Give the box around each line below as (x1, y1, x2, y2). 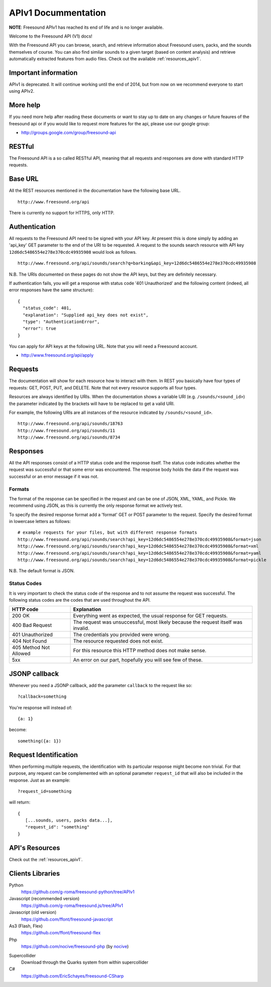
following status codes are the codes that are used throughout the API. (9, 597, 151, 603)
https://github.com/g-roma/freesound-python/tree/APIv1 (21, 889, 135, 895)
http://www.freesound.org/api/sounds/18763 (18, 421, 123, 426)
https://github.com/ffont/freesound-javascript (21, 916, 113, 922)
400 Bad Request (12, 622, 52, 629)
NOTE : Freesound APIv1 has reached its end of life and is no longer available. (9, 24, 164, 30)
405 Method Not (12, 644, 50, 651)
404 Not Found (12, 638, 47, 645)
